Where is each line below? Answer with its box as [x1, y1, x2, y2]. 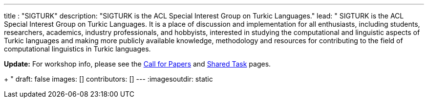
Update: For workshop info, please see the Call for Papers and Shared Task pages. [4, 60, 271, 68]
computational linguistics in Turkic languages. [4, 45, 151, 53]
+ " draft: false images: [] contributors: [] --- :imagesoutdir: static [4, 75, 213, 83]
